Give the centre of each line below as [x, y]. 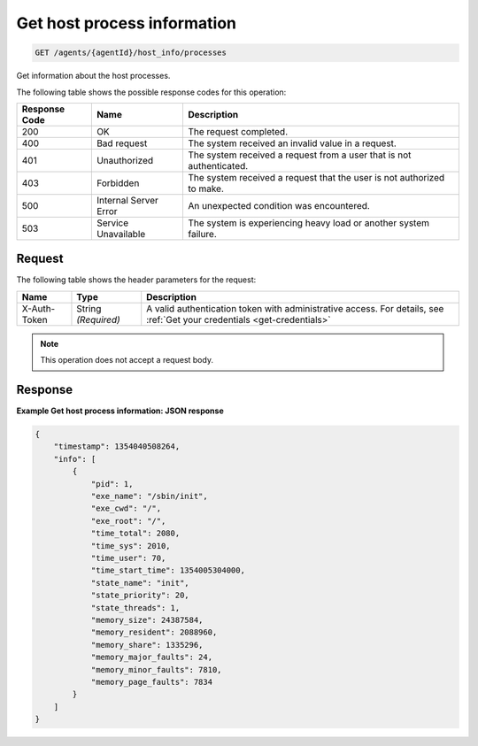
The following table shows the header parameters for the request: [136, 280]
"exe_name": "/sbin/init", [149, 496]
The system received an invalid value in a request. [292, 143]
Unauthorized [125, 160]
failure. [202, 234]
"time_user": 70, [128, 558]
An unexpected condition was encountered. [279, 205]
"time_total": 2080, [135, 534]
